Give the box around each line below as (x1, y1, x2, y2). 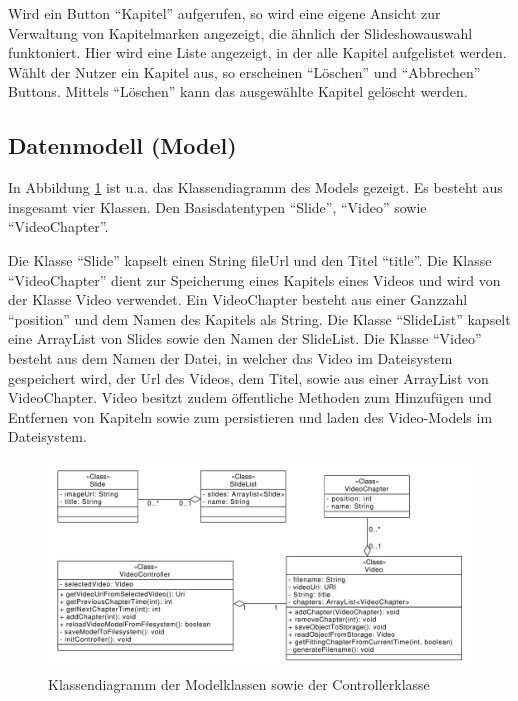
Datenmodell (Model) (8, 130, 237, 161)
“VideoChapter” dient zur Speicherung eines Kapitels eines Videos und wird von (8, 269, 501, 290)
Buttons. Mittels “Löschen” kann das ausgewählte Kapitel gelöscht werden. (8, 81, 468, 102)
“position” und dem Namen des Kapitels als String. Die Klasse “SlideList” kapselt (8, 308, 511, 329)
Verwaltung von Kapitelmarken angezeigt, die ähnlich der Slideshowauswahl (8, 22, 473, 43)
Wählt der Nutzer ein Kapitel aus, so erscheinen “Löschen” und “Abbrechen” (8, 61, 481, 82)
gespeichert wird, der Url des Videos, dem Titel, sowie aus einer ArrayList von (8, 367, 489, 388)
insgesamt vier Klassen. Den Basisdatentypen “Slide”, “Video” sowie (8, 196, 427, 217)
